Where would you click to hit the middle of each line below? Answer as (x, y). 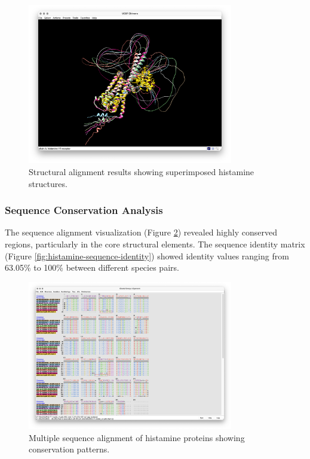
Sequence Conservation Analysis (84, 210)
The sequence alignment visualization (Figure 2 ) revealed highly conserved (141, 232)
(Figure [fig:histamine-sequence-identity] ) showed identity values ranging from (147, 255)
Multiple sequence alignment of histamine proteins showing (137, 437)
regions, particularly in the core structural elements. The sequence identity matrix (155, 244)
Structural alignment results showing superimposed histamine (142, 171)
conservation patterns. (69, 449)
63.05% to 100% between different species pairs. (92, 267)
